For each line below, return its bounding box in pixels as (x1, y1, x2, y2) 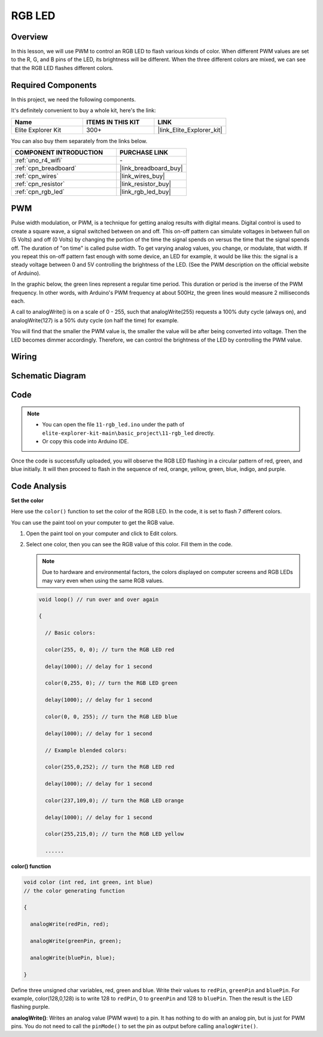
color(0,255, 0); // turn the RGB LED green (45, 680, 178, 687)
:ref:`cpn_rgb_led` (14, 188, 65, 196)
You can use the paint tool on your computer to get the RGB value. (11, 519, 175, 526)
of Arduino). (11, 270, 41, 277)
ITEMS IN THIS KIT (86, 117, 140, 126)
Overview (11, 32, 48, 42)
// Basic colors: (45, 630, 96, 636)
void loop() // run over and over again (38, 596, 159, 603)
